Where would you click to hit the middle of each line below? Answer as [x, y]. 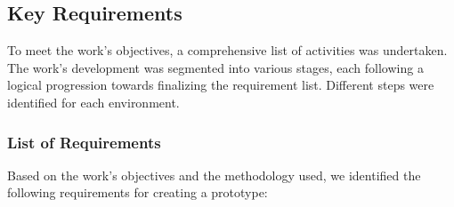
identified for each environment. [93, 102]
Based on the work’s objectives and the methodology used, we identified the [214, 175]
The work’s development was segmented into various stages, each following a [215, 67]
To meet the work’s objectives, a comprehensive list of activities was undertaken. [227, 50]
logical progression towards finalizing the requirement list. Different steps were [221, 85]
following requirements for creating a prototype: [138, 192]
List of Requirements [84, 142]
